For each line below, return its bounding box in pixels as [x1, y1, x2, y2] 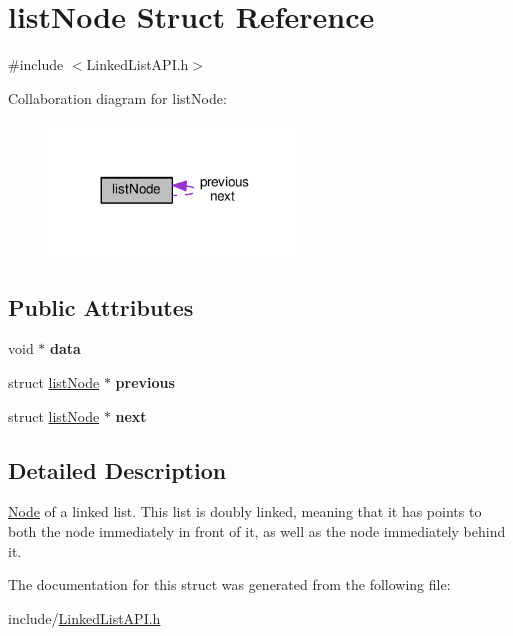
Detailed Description [8, 454, 227, 485]
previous [115, 371, 175, 392]
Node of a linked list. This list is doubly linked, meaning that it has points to [8, 501, 482, 522]
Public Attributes [8, 291, 194, 322]
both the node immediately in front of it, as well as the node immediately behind [8, 520, 506, 541]
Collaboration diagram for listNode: [8, 87, 227, 108]
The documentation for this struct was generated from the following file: [8, 574, 451, 595]
